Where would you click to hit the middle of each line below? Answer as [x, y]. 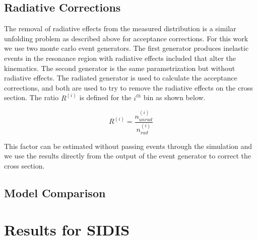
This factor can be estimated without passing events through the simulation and [128, 146]
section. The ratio [31, 97]
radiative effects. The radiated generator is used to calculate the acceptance [121, 78]
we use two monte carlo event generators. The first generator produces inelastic [126, 48]
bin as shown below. [174, 97]
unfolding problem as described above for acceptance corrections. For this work [126, 38]
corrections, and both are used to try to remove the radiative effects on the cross [128, 87]
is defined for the [105, 97]
